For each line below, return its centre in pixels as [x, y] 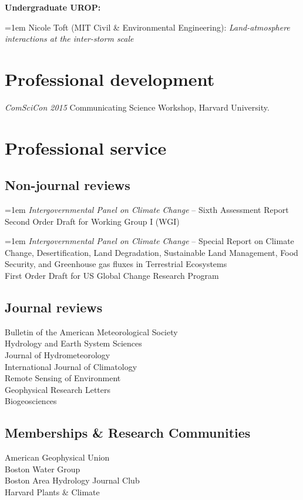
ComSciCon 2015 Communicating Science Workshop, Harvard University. [137, 107]
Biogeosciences [31, 401]
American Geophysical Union [57, 457]
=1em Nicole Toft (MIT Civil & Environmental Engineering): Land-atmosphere [147, 27]
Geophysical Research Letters [58, 389]
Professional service [86, 147]
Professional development [110, 79]
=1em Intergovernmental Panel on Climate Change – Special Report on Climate [149, 241]
